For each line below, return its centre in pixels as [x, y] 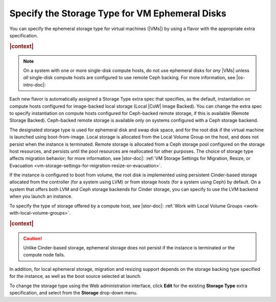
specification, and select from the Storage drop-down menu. [74, 293]
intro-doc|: [34, 85]
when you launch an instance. [41, 196]
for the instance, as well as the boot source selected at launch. [75, 276]
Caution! [33, 238]
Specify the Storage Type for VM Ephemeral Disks [118, 13]
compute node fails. [44, 255]
